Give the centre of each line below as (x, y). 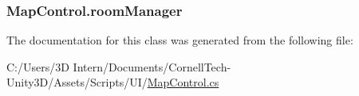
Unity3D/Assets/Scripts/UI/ (77, 82)
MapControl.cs (183, 82)
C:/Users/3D (38, 66)
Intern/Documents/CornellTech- (152, 66)
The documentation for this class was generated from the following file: (180, 40)
